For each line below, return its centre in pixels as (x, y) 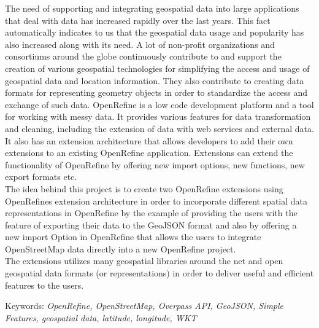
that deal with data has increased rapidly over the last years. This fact (138, 20)
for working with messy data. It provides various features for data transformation (158, 116)
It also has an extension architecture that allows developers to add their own (149, 140)
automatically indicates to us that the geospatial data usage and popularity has (155, 32)
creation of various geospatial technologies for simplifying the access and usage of (157, 68)
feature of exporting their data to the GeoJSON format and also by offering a (151, 225)
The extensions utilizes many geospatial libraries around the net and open (144, 261)
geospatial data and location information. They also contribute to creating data (155, 80)
